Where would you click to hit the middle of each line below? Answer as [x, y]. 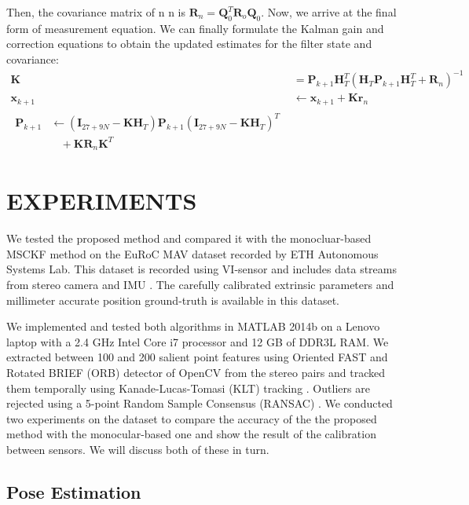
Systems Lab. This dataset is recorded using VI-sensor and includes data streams [202, 269]
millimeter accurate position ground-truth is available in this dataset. [173, 300]
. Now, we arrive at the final [329, 12]
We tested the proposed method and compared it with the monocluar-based [189, 238]
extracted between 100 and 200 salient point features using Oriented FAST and [197, 357]
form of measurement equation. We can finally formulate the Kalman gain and [195, 28]
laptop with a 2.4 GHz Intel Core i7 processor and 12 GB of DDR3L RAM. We [198, 341]
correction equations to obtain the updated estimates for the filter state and [189, 44]
